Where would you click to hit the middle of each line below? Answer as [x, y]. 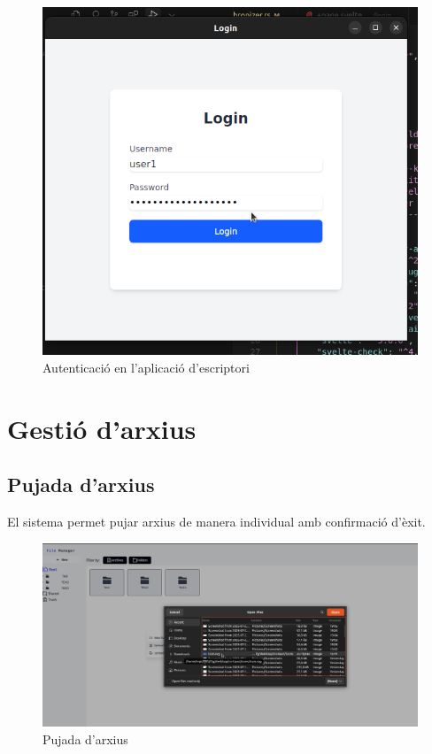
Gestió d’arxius [102, 428]
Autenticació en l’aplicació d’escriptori [146, 367]
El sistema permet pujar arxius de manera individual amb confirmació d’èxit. [216, 522]
